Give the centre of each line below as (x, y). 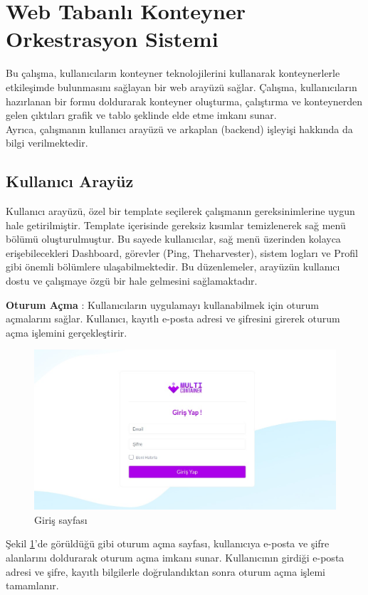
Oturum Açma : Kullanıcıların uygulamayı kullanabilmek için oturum (162, 304)
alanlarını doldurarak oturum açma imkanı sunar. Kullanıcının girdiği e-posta (175, 558)
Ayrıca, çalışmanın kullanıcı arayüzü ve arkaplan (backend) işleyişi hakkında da (179, 128)
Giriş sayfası (61, 519)
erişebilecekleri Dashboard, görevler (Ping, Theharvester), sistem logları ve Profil (182, 252)
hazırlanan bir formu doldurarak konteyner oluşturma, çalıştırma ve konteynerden (184, 101)
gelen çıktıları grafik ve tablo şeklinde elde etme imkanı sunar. (141, 115)
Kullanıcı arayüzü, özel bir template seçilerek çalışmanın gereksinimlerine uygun (180, 211)
